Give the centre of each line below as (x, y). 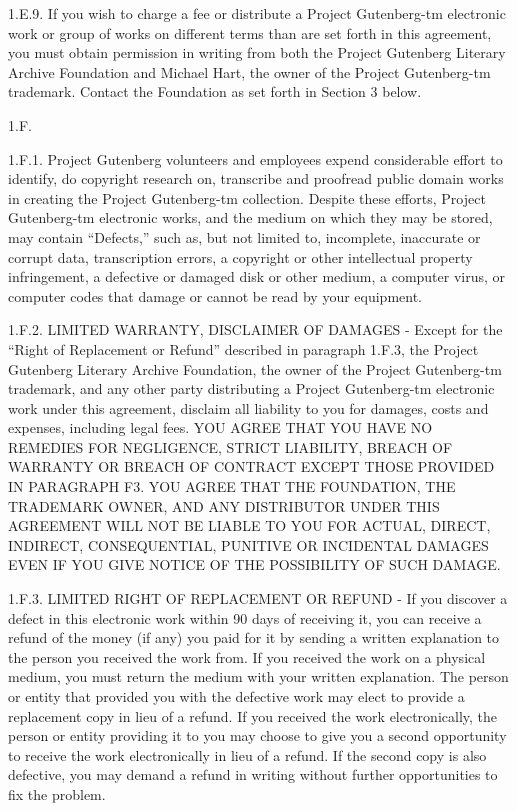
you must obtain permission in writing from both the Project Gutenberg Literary (257, 52)
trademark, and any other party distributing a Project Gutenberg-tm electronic (251, 388)
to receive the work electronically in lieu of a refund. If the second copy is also (247, 754)
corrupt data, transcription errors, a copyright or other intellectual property (240, 256)
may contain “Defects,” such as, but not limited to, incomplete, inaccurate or (244, 236)
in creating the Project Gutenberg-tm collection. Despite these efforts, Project (247, 197)
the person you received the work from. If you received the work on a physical (247, 656)
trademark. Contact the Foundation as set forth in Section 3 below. (215, 91)
